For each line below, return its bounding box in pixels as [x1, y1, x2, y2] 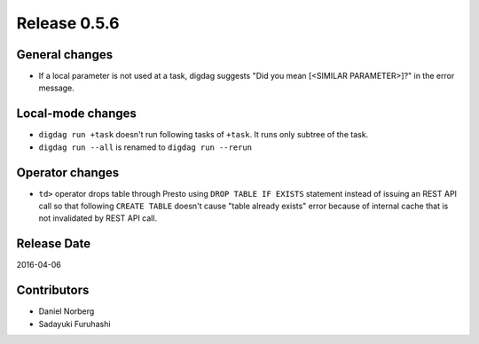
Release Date [16, 236, 91, 252]
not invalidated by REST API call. [38, 213, 158, 223]
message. [38, 82, 75, 93]
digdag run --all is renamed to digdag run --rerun [38, 142, 253, 152]
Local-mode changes [16, 106, 137, 121]
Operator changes [16, 165, 120, 180]
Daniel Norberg [38, 306, 95, 317]
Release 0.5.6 [16, 13, 120, 33]
